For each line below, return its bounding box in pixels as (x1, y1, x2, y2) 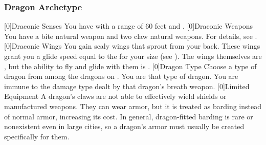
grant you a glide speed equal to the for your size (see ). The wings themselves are (4, 51, 262, 61)
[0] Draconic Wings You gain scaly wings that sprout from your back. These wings (4, 40, 260, 51)
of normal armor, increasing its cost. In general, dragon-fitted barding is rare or (4, 111, 253, 121)
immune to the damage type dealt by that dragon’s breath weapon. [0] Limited (4, 80, 250, 91)
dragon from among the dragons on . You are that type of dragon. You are (4, 71, 238, 81)
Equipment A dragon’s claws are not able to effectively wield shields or (4, 91, 227, 101)
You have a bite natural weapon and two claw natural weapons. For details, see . (4, 30, 257, 41)
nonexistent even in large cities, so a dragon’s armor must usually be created (4, 121, 245, 132)
